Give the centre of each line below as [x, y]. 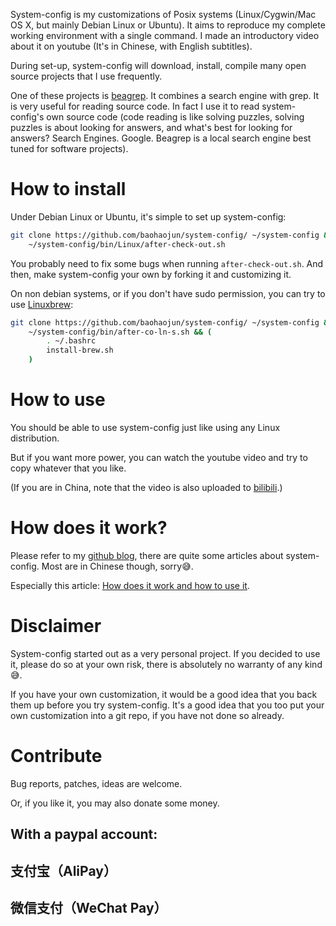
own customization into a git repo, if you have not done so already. [147, 715]
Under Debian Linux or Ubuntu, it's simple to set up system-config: [148, 216]
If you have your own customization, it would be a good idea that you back [164, 694]
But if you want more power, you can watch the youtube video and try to [159, 457]
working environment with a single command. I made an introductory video [165, 35]
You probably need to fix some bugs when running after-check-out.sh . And [167, 263]
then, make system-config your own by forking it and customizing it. [151, 274]
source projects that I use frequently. [86, 76]
